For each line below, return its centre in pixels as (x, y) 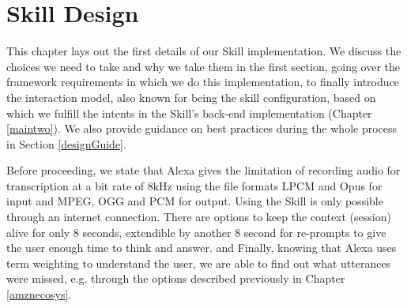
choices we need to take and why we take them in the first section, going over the (203, 66)
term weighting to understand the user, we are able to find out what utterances (199, 263)
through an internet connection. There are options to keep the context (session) (199, 217)
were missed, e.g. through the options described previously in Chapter (176, 278)
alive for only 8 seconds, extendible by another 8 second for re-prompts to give (196, 232)
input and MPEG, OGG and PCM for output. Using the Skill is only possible (195, 201)
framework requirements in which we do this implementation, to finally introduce (203, 82)
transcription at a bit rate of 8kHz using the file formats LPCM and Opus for (194, 185)
